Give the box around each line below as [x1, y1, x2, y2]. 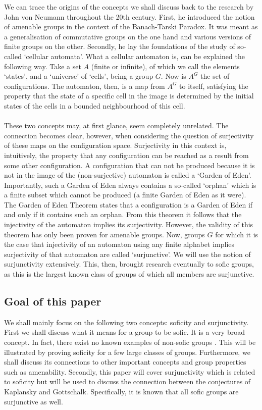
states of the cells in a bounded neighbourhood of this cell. [4, 100, 185, 111]
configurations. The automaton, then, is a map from [4, 80, 165, 91]
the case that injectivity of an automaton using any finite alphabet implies [4, 239, 235, 249]
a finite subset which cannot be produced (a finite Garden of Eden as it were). [4, 189, 246, 200]
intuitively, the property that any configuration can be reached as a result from [4, 149, 249, 160]
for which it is [215, 229, 258, 239]
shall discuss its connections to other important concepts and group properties [4, 356, 246, 367]
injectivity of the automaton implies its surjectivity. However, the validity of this [4, 219, 253, 230]
